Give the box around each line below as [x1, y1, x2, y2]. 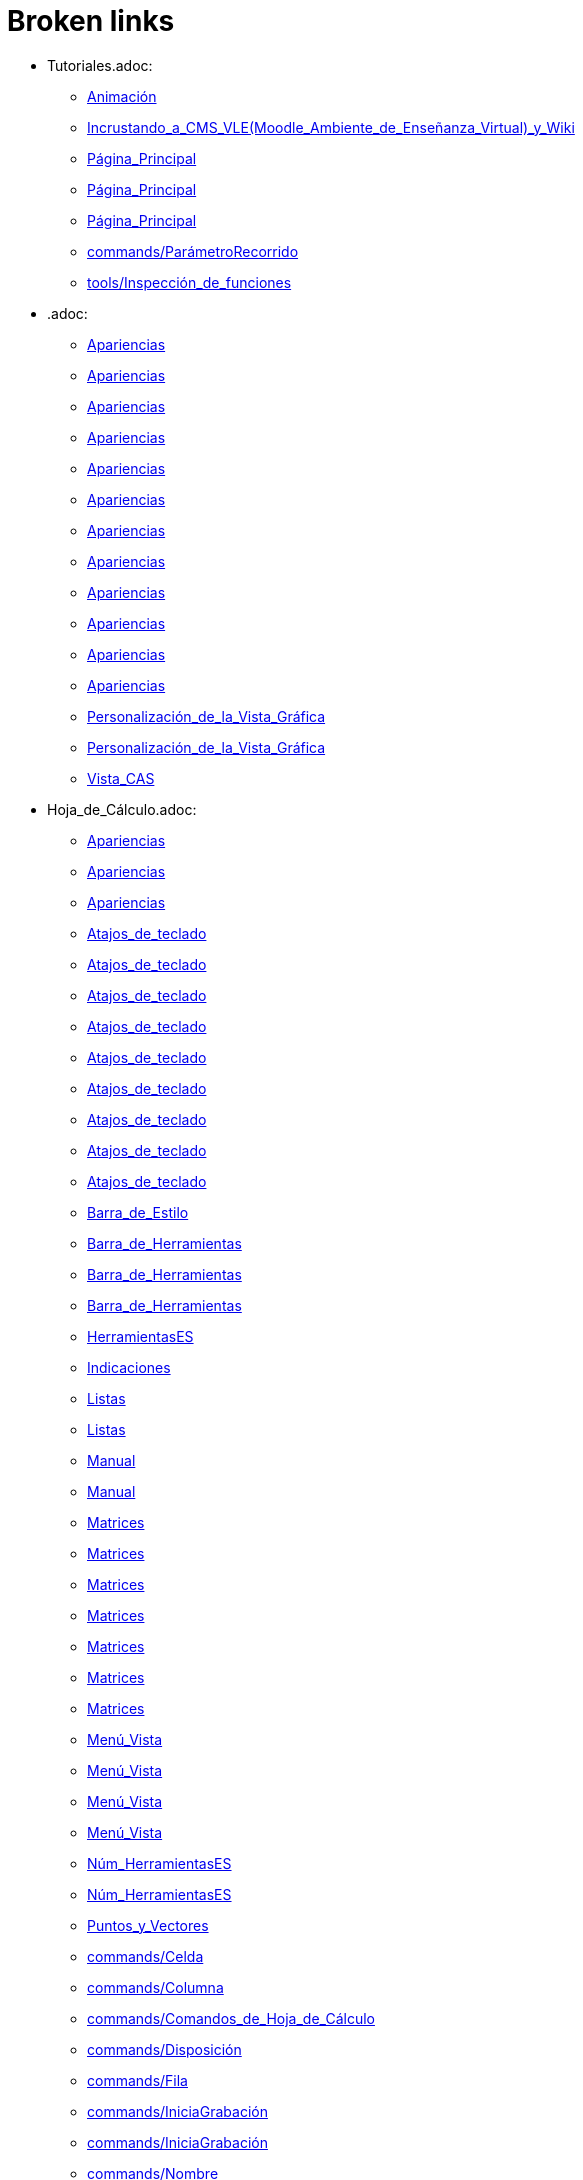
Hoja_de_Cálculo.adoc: [47, 800, 197, 818]
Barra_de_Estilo [87, 1203, 189, 1221]
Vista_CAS [87, 769, 155, 787]
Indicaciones [87, 1358, 171, 1376]
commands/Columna [87, 1978, 224, 1996]
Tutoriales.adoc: [47, 56, 153, 74]
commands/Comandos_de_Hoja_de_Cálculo [87, 2009, 375, 2027]
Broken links [7, 4, 175, 38]
